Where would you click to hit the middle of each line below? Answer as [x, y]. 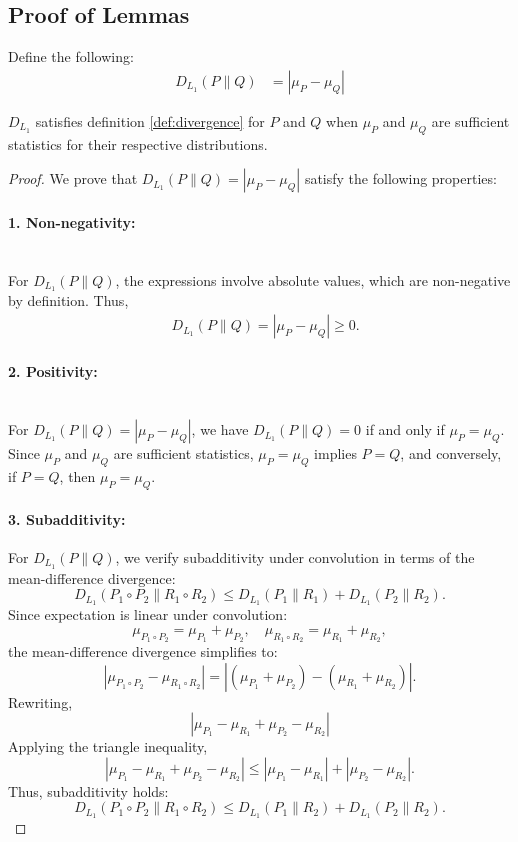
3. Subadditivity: [67, 518]
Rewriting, [40, 701]
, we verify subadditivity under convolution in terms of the [295, 556]
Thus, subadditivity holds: [88, 790]
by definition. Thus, [68, 300]
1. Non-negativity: [72, 221]
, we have [220, 429]
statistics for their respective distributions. [138, 143]
